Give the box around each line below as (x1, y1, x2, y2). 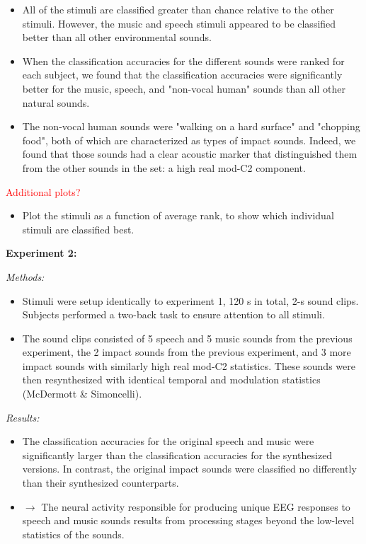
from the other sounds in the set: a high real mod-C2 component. (22, 160, 306, 175)
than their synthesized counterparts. (22, 475, 179, 490)
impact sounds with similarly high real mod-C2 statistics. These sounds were (22, 358, 355, 373)
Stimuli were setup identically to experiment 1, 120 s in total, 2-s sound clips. (22, 293, 359, 308)
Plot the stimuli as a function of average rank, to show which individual (22, 208, 334, 223)
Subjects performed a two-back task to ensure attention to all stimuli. (22, 307, 325, 322)
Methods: (6, 269, 45, 284)
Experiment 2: (6, 245, 77, 260)
